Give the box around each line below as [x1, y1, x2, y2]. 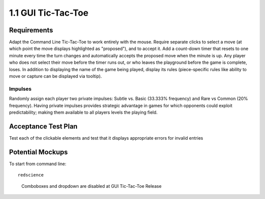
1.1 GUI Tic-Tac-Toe [9, 7, 88, 18]
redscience [18, 172, 44, 178]
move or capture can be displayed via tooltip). [9, 74, 102, 79]
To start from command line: [9, 161, 66, 167]
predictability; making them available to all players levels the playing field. [9, 109, 158, 115]
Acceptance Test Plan [9, 122, 78, 130]
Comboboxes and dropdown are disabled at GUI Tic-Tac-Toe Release [21, 183, 162, 189]
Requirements [9, 26, 53, 34]
